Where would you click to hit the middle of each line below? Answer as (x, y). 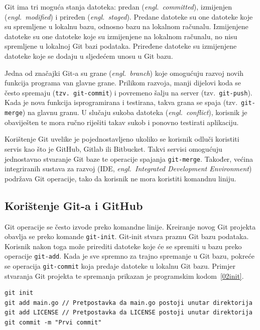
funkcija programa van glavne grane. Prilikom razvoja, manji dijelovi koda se (123, 83)
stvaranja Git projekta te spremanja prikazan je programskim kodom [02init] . (124, 276)
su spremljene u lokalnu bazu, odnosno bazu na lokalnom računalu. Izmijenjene (126, 26)
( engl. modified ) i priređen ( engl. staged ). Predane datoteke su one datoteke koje (129, 16)
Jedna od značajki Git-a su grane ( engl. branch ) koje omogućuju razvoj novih (124, 73)
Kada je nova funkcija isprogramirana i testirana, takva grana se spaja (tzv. (121, 102)
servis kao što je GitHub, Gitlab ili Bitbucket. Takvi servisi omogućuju (113, 148)
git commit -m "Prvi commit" (53, 323)
